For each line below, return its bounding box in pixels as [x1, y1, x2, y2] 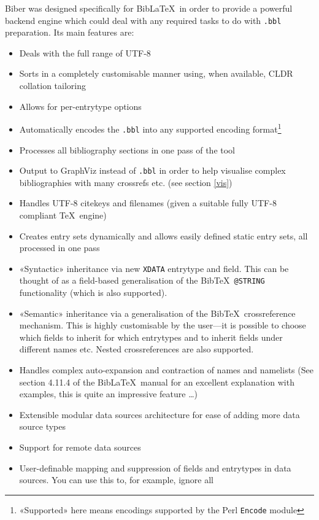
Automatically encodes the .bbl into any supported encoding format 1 [19, 121, 282, 135]
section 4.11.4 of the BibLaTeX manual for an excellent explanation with [19, 375, 294, 388]
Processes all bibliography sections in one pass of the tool [19, 143, 235, 156]
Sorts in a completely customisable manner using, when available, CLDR [19, 67, 293, 80]
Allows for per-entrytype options [19, 99, 142, 112]
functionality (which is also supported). [19, 286, 167, 299]
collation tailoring [19, 79, 86, 92]
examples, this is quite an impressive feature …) [19, 387, 198, 400]
